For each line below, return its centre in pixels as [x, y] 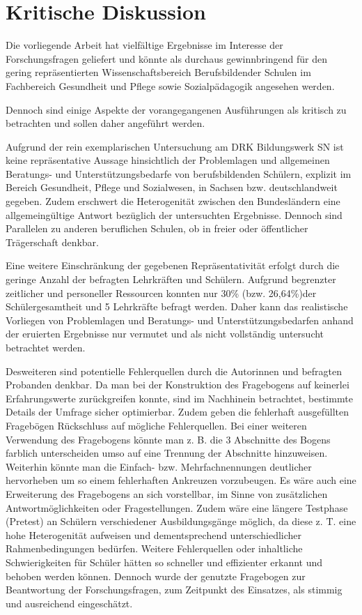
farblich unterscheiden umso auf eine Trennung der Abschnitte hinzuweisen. [167, 453]
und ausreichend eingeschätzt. [69, 603]
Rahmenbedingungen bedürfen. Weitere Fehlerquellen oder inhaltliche [154, 548]
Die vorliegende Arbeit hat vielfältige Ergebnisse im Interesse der [144, 45]
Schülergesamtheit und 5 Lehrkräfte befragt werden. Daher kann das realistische [177, 306]
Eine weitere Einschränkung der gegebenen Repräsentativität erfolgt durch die [173, 265]
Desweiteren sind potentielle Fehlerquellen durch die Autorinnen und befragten [174, 371]
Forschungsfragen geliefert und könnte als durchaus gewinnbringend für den [167, 58]
